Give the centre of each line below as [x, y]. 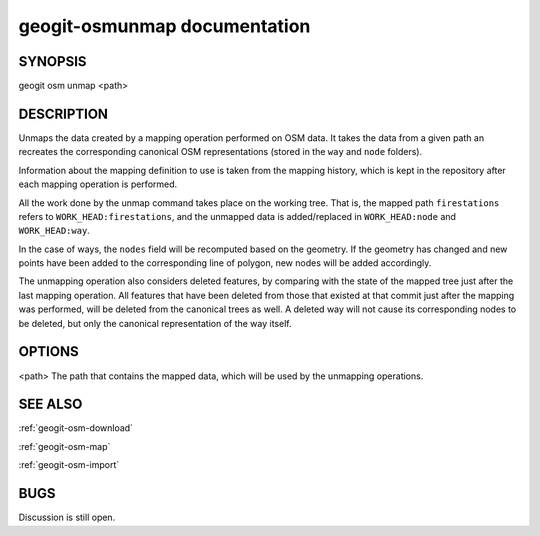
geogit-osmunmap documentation [164, 26]
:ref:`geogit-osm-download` [76, 428]
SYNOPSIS [52, 61]
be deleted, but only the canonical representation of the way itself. [155, 323]
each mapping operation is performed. [98, 184]
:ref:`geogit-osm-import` [69, 465]
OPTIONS [48, 351]
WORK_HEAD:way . [54, 231]
